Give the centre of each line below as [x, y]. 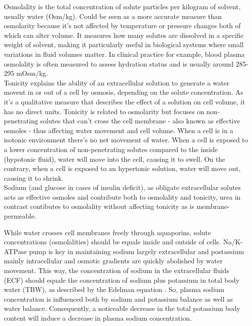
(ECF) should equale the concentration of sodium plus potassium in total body [122, 280]
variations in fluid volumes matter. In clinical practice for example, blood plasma [124, 54]
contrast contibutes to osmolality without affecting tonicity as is [99, 206]
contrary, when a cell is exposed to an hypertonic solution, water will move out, [122, 168]
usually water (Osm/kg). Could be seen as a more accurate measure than [113, 16]
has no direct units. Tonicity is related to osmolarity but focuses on [104, 111]
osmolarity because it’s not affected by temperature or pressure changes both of [122, 26]
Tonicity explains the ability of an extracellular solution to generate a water [117, 82]
